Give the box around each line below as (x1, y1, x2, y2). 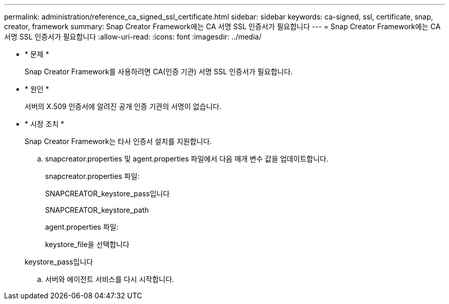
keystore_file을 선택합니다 (45, 240, 130, 249)
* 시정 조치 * (25, 119, 65, 128)
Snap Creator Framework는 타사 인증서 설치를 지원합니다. (25, 137, 212, 146)
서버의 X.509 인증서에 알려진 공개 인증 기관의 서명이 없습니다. (25, 102, 221, 111)
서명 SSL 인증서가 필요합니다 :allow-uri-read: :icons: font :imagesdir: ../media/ (4, 32, 261, 41)
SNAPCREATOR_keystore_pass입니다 (45, 189, 170, 198)
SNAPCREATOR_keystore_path (45, 206, 149, 214)
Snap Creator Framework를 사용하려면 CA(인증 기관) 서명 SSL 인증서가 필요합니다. (25, 67, 293, 76)
